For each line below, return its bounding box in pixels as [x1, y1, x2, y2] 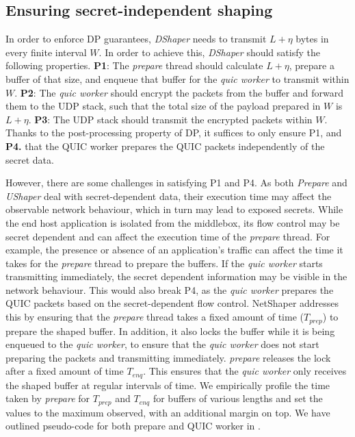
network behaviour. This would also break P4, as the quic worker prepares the [5, 282, 334, 297]
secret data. [5, 152, 54, 166]
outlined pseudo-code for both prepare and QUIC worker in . [5, 419, 261, 433]
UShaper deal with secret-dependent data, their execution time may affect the [5, 188, 332, 203]
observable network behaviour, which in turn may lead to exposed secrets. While [5, 202, 343, 216]
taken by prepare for [5, 391, 90, 405]
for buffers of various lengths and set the [153, 391, 323, 405]
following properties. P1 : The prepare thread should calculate [5, 58, 263, 73]
